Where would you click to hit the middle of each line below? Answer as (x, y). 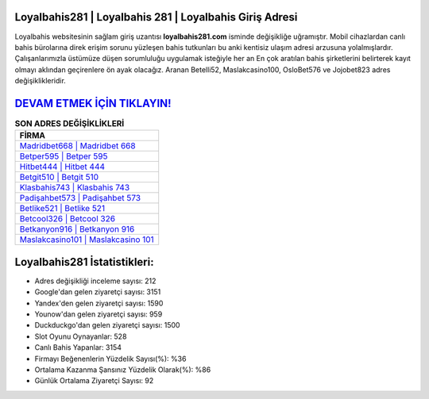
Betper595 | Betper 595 (64, 156)
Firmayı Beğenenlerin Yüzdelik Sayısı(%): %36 (110, 359)
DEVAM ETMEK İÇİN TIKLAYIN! (93, 103)
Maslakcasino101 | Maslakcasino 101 (87, 240)
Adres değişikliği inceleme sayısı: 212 (95, 281)
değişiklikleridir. (41, 81)
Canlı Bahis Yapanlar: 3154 (78, 347)
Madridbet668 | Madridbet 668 (77, 146)
